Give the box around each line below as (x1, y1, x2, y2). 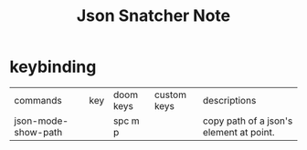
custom (153, 88, 187, 101)
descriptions (202, 94, 257, 106)
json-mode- (14, 115, 69, 127)
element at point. (202, 125, 276, 138)
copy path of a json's (202, 115, 293, 127)
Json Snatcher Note (76, 5, 231, 26)
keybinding (9, 56, 97, 77)
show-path (14, 125, 63, 138)
